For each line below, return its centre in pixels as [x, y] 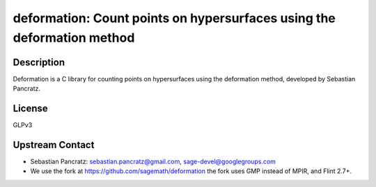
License [30, 109]
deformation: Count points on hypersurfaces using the [174, 18]
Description [39, 62]
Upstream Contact [54, 145]
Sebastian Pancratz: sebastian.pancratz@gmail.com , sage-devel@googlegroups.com [153, 162]
